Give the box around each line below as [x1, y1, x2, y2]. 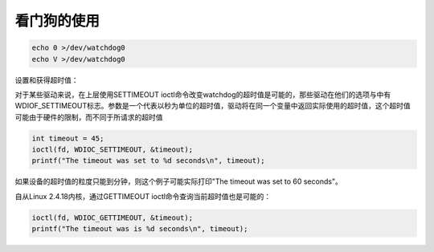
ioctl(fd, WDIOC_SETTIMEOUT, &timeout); [31, 145, 193, 154]
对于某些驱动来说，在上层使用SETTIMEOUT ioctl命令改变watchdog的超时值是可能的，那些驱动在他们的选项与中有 [14, 89, 391, 100]
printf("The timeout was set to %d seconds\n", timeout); [31, 156, 265, 165]
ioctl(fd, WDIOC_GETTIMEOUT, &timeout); [31, 213, 193, 222]
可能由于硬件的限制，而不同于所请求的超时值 [14, 112, 163, 122]
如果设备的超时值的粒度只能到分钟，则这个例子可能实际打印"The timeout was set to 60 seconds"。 [14, 177, 343, 186]
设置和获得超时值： [14, 75, 79, 84]
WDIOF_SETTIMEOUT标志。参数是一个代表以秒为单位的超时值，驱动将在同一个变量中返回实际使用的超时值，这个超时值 [14, 101, 411, 111]
